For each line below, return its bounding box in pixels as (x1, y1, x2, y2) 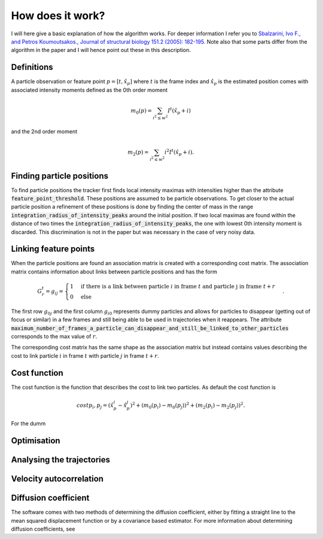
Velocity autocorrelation (11, 474, 104, 484)
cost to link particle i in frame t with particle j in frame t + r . (11, 352, 160, 359)
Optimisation (11, 436, 60, 446)
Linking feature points (11, 244, 95, 254)
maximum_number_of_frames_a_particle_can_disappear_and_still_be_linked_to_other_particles (11, 325, 289, 331)
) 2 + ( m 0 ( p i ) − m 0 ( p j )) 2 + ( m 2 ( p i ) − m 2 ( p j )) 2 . (130, 401, 245, 410)
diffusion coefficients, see (11, 525, 75, 532)
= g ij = (45, 288, 64, 296)
